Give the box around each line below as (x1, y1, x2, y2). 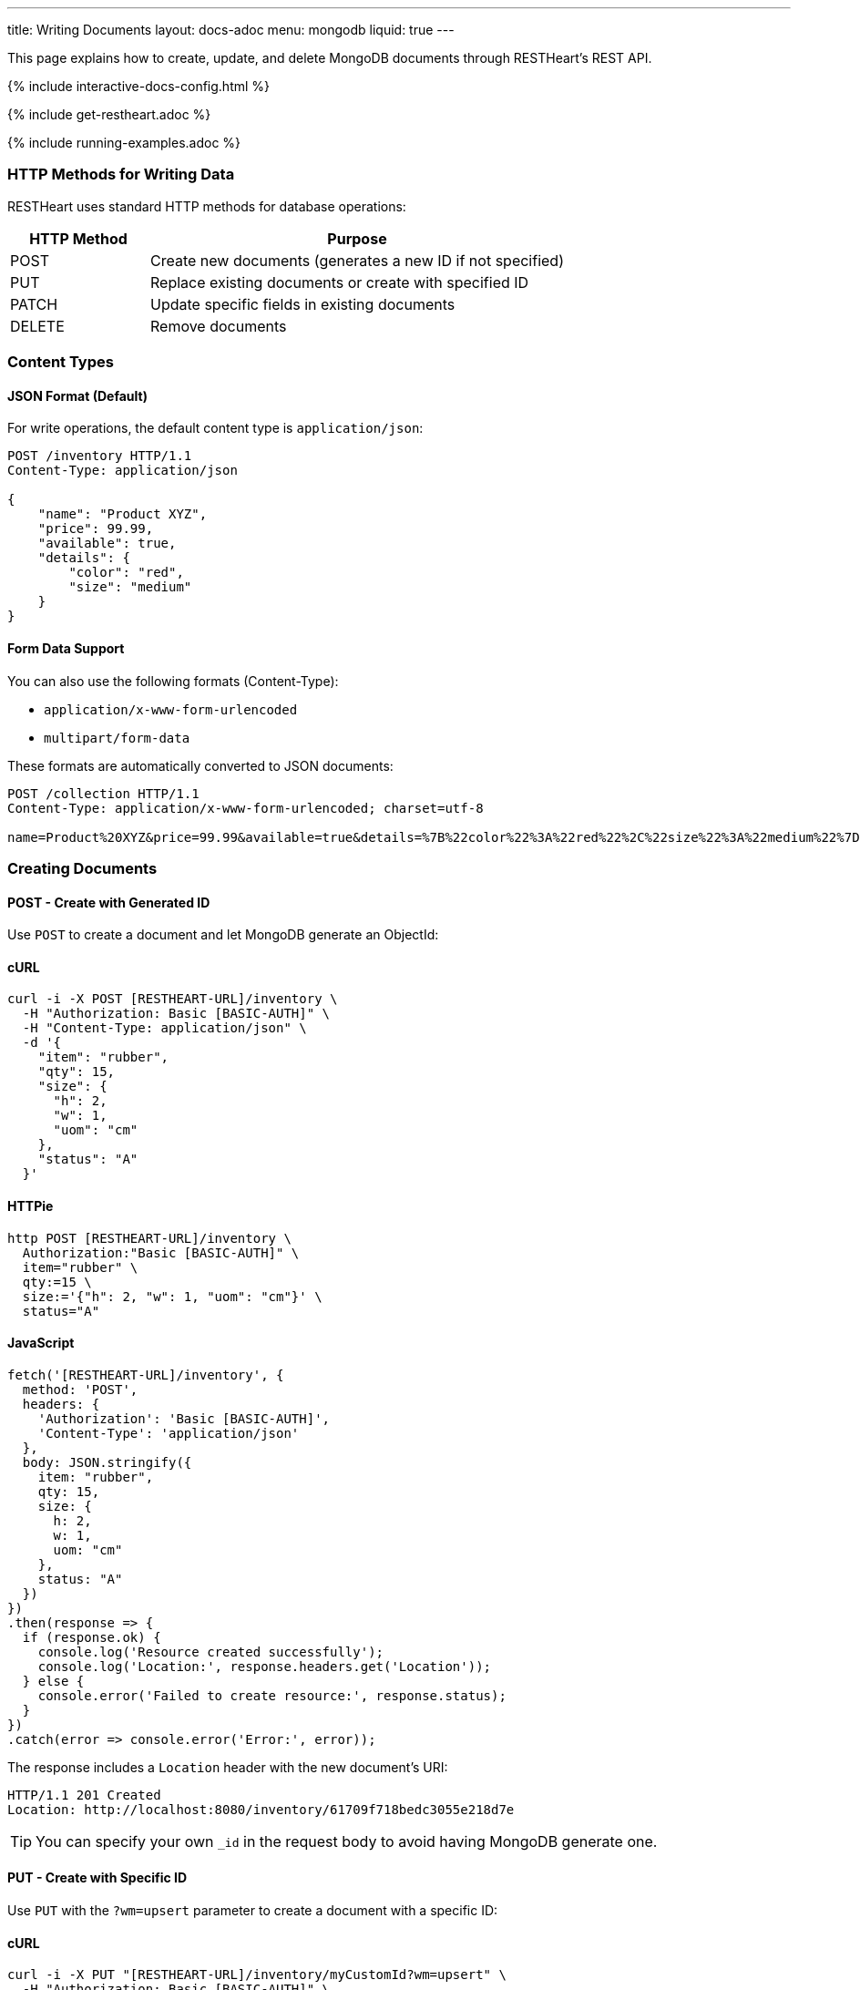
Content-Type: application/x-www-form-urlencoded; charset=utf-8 (7, 800, 484, 815)
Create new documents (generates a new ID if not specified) (150, 251, 564, 270)
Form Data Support (7, 640, 125, 656)
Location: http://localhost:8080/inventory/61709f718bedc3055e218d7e (7, 1801, 515, 1817)
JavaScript (7, 1335, 75, 1351)
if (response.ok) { (22, 1629, 161, 1645)
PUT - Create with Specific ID (7, 1870, 188, 1886)
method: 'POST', (22, 1381, 138, 1397)
